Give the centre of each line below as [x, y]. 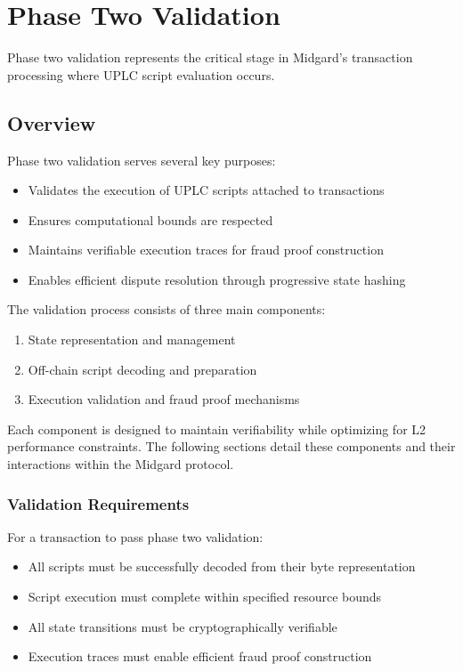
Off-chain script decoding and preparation [142, 369]
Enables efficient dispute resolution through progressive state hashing [217, 279]
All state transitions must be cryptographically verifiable [183, 626]
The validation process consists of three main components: [167, 309]
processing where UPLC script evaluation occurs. [141, 74]
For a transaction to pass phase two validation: [135, 536]
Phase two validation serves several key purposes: [142, 160]
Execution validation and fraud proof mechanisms [164, 399]
